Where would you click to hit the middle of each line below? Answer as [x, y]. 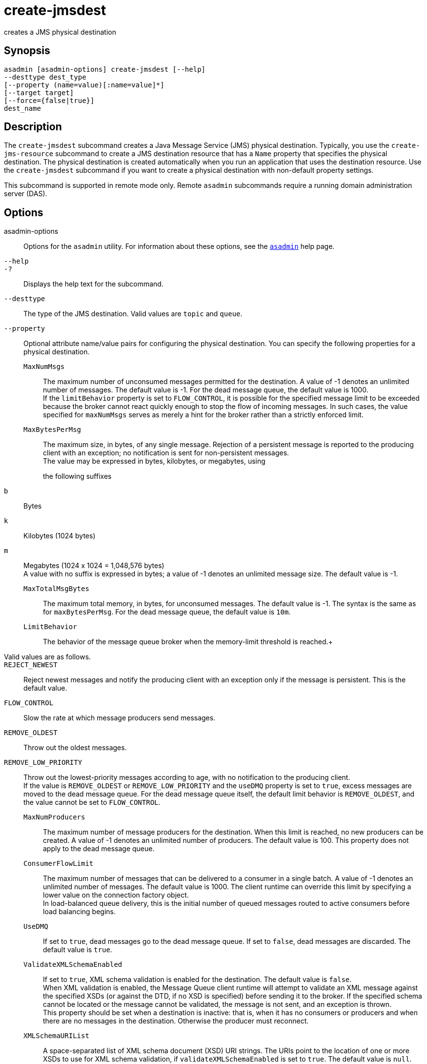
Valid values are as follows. [48, 657]
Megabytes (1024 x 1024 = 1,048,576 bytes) [94, 566]
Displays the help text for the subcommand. [93, 284]
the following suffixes [77, 476]
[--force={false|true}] [49, 100]
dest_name [22, 108]
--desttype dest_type [45, 77]
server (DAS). [26, 194]
